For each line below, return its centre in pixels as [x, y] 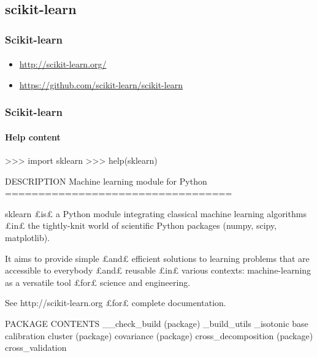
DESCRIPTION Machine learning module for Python [106, 181]
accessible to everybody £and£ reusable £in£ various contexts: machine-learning [158, 270]
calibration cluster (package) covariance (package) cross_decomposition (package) [159, 335]
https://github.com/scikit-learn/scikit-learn [101, 84]
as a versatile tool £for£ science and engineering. [98, 282]
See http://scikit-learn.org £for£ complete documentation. [116, 303]
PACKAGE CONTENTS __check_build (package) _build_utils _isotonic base [157, 323]
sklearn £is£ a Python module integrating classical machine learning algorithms [156, 213]
